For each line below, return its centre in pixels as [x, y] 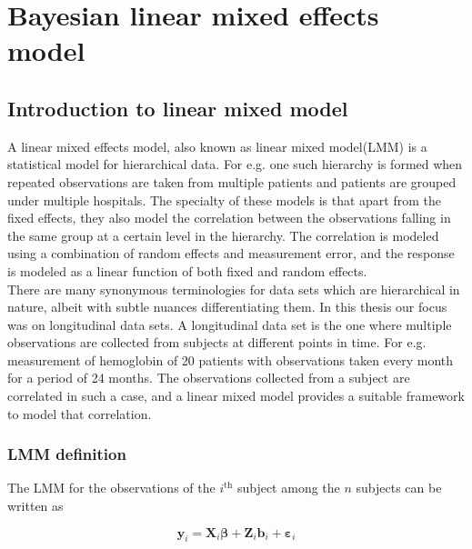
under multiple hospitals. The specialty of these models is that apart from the [224, 200]
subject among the [288, 488]
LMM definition [67, 454]
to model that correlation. [80, 413]
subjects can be [399, 488]
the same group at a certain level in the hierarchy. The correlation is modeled [223, 235]
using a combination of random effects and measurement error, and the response [231, 253]
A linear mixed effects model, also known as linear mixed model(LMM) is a [217, 146]
